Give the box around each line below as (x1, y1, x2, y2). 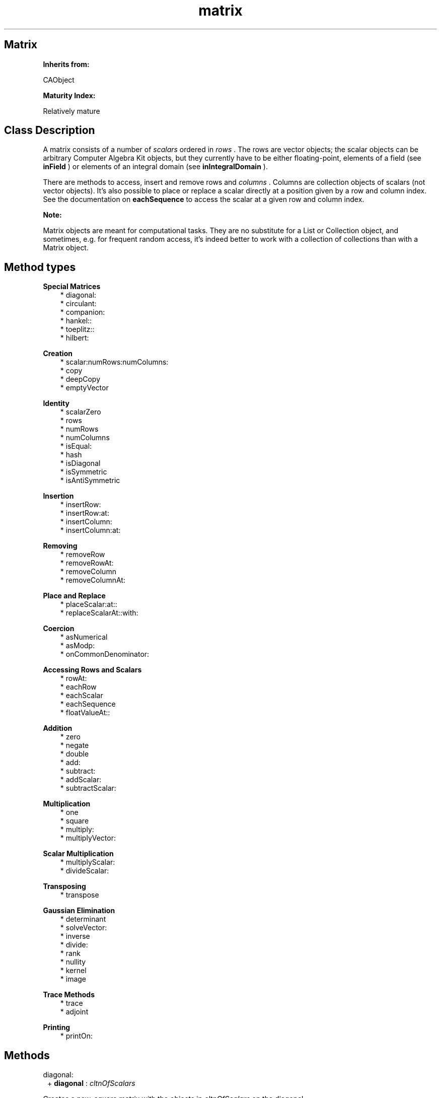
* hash (60, 450, 82, 459)
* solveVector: (60, 923, 107, 932)
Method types (4, 260, 76, 273)
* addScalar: (60, 775, 102, 784)
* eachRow (60, 682, 97, 692)
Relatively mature (43, 106, 100, 115)
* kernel (60, 966, 87, 975)
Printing (43, 1023, 70, 1032)
